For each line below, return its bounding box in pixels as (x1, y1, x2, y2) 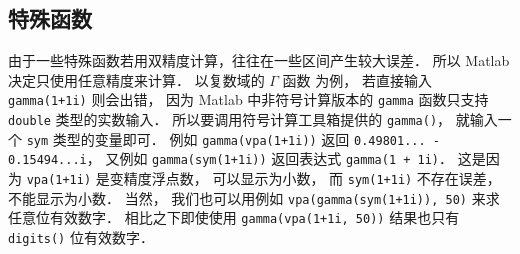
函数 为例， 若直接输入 (282, 69, 432, 90)
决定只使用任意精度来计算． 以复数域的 (8, 69, 265, 90)
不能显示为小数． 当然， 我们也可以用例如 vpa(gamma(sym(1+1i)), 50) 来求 (8, 187, 500, 208)
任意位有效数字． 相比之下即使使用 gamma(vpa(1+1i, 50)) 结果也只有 (8, 207, 460, 228)
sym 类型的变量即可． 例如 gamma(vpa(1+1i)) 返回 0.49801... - (26, 128, 440, 149)
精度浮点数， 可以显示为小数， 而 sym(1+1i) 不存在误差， (123, 168, 501, 189)
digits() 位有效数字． (8, 226, 154, 247)
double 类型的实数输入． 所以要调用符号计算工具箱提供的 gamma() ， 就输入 (8, 109, 498, 130)
